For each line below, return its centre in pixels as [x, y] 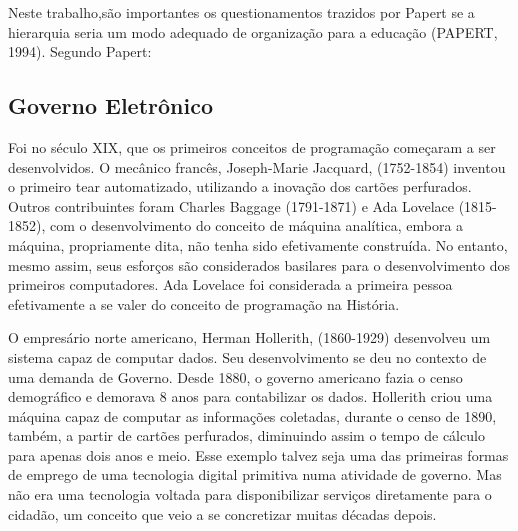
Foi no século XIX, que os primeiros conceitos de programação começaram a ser [252, 146]
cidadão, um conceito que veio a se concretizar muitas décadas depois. [222, 513]
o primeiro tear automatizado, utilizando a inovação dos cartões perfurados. [240, 186]
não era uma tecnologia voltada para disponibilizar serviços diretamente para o [250, 494]
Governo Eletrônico [111, 105]
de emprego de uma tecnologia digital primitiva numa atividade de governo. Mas [255, 474]
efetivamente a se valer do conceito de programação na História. [204, 303]
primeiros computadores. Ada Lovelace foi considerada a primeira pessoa [230, 284]
